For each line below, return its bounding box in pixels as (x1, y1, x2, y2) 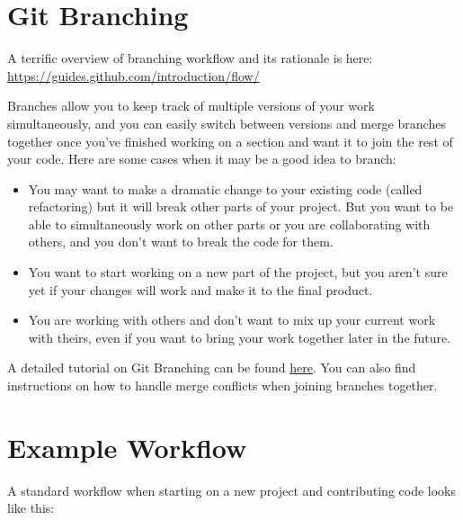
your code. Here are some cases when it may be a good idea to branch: (7, 149, 396, 168)
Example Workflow (7, 428, 247, 465)
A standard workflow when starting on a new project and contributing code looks (7, 480, 457, 499)
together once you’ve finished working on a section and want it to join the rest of (7, 131, 453, 150)
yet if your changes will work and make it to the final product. (28, 280, 373, 299)
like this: (7, 498, 55, 517)
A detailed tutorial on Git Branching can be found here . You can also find (7, 358, 416, 377)
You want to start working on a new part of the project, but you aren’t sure (28, 263, 448, 282)
